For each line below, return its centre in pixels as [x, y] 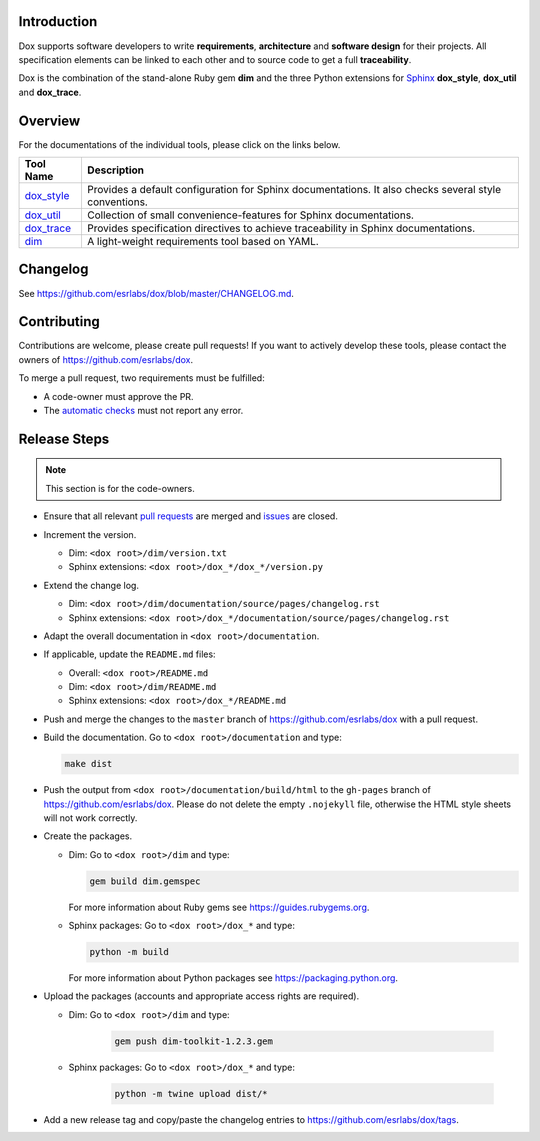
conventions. [117, 202]
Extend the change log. [91, 585]
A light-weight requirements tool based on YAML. [202, 241]
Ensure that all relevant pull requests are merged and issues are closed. [191, 516]
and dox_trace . [50, 92]
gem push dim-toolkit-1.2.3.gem [194, 1041]
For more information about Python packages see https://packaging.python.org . [233, 978]
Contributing [59, 321]
